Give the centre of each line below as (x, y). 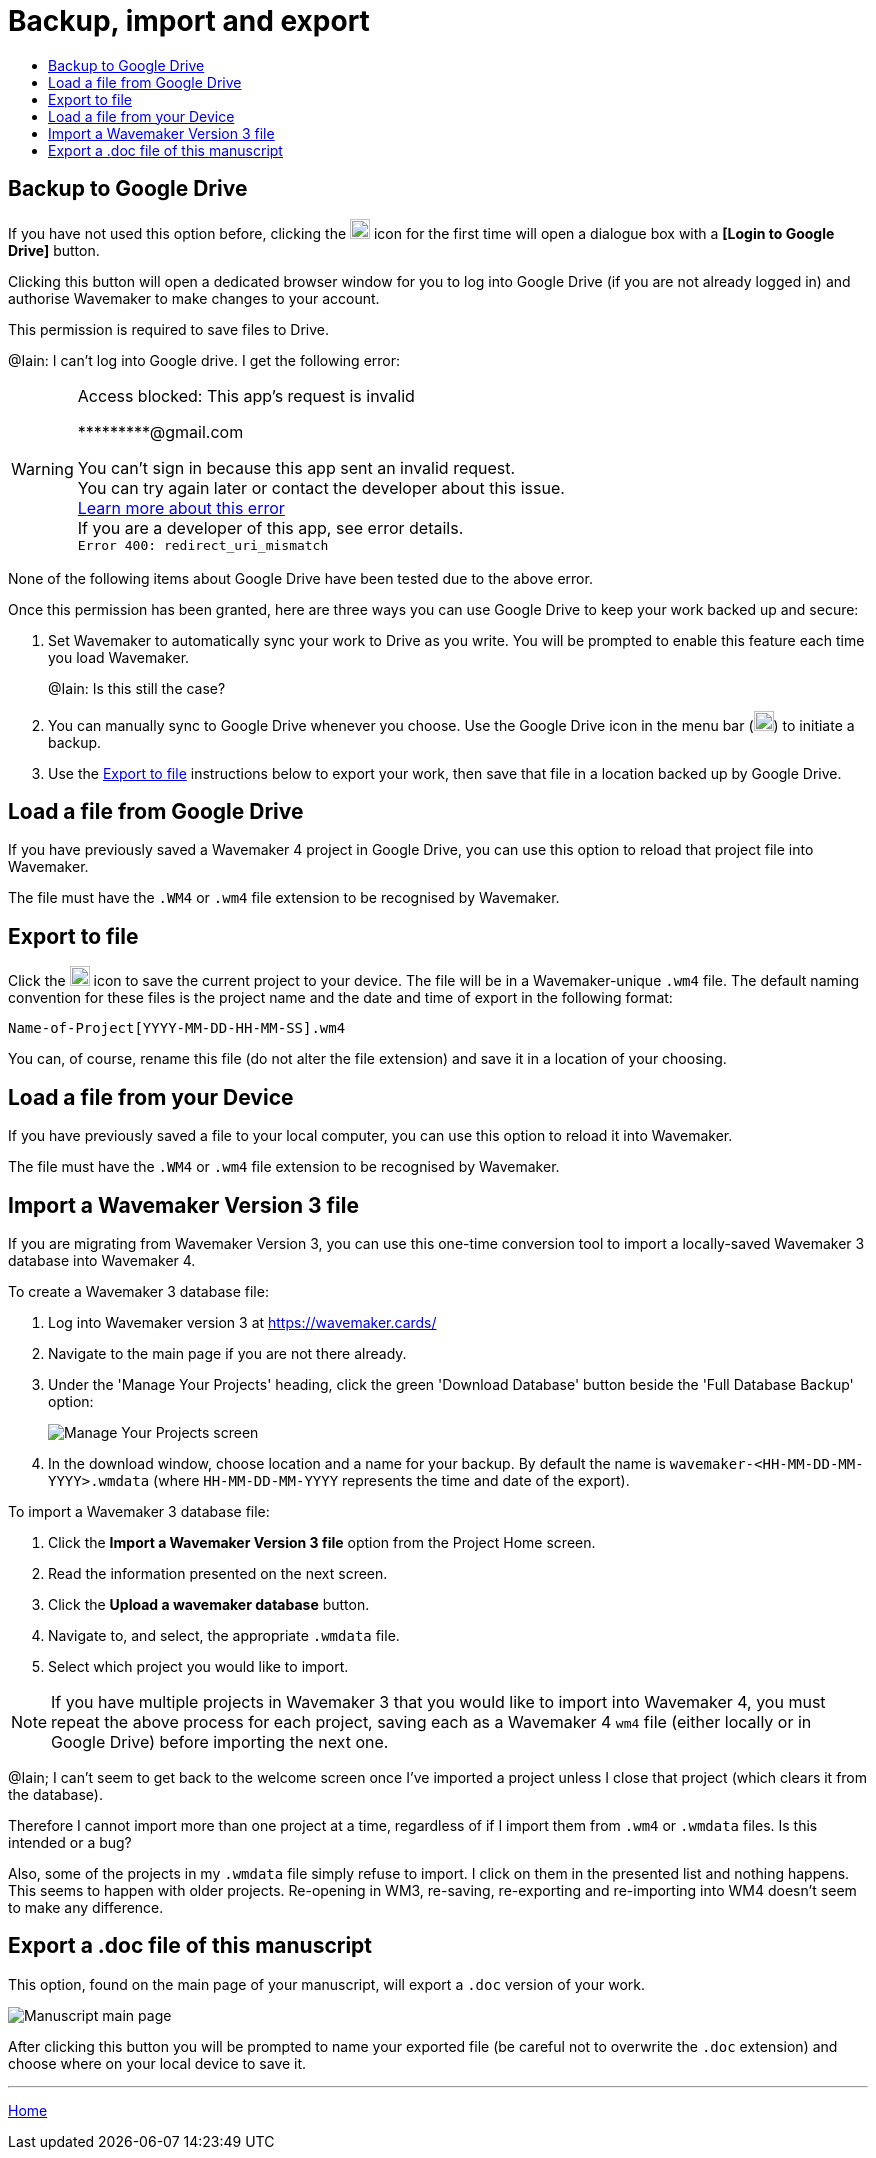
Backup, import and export (189, 21)
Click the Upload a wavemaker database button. (209, 1604)
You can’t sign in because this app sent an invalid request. (296, 467)
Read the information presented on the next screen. (218, 1573)
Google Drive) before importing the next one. (220, 1741)
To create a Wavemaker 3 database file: (138, 1291)
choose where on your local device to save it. (157, 2063)
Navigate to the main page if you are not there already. (227, 1353)
